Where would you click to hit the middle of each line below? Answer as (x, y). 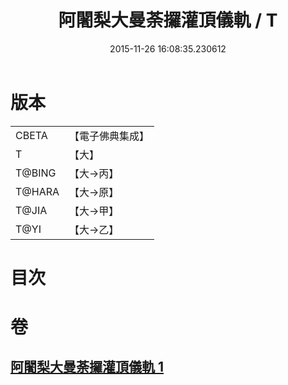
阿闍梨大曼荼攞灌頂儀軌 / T (168, 20)
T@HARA (37, 191)
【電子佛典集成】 (109, 136)
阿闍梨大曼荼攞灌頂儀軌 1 (87, 367)
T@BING (36, 173)
